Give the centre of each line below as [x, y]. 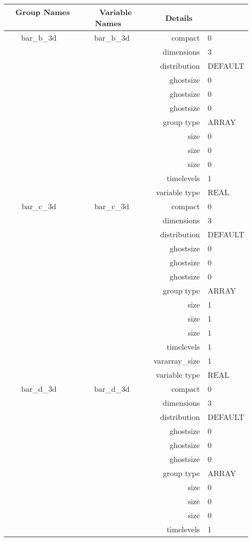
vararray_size [177, 361]
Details [179, 17]
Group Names [43, 12]
